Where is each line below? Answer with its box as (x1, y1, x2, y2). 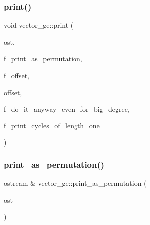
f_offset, (4, 70, 30, 80)
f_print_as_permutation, (4, 53, 82, 64)
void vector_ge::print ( (4, 20, 74, 30)
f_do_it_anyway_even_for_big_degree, (4, 104, 130, 114)
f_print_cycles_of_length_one (4, 120, 100, 130)
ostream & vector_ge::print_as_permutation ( (4, 178, 147, 188)
